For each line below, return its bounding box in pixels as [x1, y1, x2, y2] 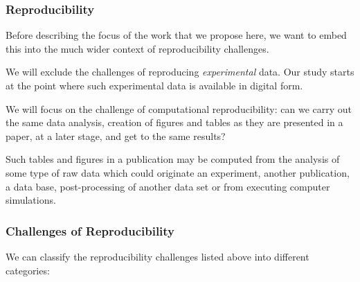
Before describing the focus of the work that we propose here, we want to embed [6, 28, 347, 42]
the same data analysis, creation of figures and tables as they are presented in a [6, 115, 343, 130]
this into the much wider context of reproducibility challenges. [6, 41, 269, 55]
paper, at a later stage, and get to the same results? [6, 128, 226, 143]
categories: [6, 263, 50, 277]
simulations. [6, 193, 56, 207]
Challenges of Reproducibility [6, 222, 175, 239]
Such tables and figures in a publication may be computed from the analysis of [6, 152, 340, 166]
